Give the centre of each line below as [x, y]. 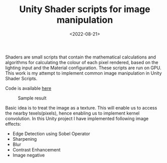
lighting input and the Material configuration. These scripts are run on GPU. [83, 68]
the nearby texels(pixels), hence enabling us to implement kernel [72, 113]
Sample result [32, 98]
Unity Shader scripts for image [85, 9]
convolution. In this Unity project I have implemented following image [77, 118]
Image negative [29, 155]
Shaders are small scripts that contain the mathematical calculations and [81, 57]
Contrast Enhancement [36, 149]
